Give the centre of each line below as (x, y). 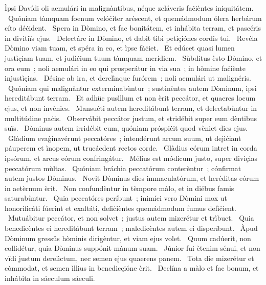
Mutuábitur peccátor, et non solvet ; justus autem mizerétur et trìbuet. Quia (131, 218)
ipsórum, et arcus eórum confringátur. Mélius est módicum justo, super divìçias (131, 158)
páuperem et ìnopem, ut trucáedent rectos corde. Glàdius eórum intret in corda (131, 148)
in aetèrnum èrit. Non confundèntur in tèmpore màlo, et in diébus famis (119, 188)
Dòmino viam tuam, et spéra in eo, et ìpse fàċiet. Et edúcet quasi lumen (120, 48)
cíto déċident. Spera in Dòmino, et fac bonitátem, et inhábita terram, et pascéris (133, 28)
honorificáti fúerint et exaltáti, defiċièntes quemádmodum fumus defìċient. (120, 208)
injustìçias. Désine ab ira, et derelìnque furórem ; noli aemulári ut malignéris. (128, 78)
